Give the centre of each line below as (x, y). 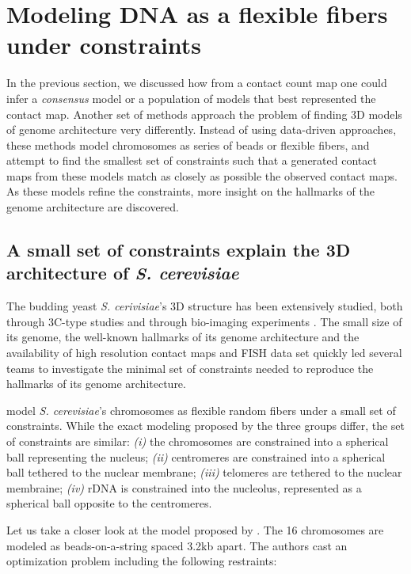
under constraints (104, 45)
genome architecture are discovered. (93, 207)
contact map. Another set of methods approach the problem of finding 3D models (204, 114)
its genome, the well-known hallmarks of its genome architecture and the (183, 337)
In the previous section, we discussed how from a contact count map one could (197, 83)
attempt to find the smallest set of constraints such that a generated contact (192, 160)
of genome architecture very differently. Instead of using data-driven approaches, (202, 129)
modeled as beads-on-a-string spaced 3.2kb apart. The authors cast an (177, 545)
